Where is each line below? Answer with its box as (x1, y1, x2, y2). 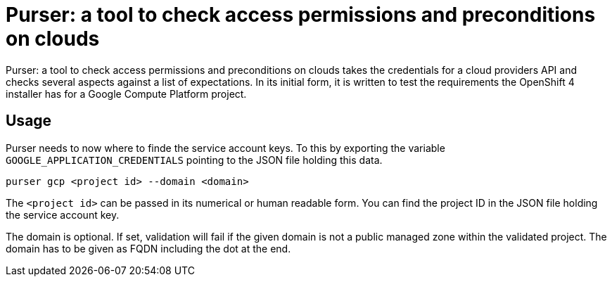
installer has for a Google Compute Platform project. (6, 87, 247, 100)
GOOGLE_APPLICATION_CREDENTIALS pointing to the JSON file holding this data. (6, 153, 383, 166)
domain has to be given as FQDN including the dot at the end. (6, 242, 291, 255)
